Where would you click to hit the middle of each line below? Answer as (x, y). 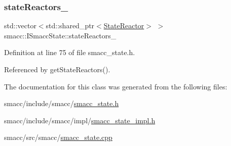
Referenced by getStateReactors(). (57, 69)
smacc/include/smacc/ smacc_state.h (62, 103)
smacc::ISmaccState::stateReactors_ (60, 35)
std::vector (20, 26)
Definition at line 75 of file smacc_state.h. (70, 52)
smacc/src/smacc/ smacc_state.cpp (58, 137)
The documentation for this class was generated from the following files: (116, 86)
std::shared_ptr (70, 26)
